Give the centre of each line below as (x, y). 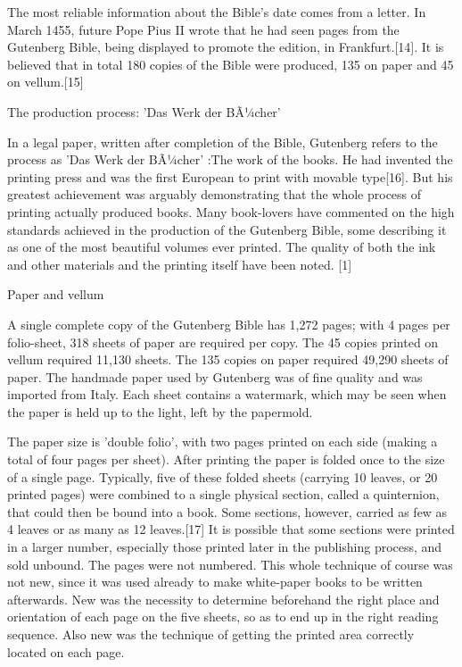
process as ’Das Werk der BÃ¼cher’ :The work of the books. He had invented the (230, 159)
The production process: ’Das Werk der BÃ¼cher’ (144, 111)
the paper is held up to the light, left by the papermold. (160, 411)
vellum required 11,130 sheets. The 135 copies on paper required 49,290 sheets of (228, 359)
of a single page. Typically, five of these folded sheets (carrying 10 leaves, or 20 (223, 476)
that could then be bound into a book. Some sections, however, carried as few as (227, 511)
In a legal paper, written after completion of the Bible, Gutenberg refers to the (223, 142)
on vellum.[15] (45, 82)
